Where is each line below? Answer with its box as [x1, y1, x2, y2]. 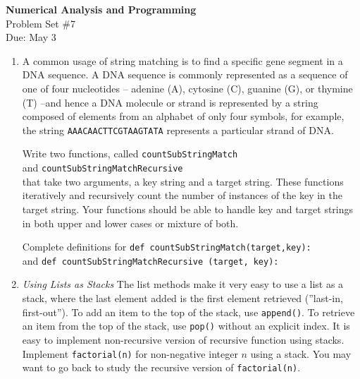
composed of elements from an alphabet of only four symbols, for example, [22, 109, 345, 124]
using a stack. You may [250, 346, 352, 361]
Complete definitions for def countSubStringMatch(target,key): [22, 239, 311, 254]
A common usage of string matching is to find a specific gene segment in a [22, 53, 343, 68]
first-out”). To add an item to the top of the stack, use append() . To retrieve [22, 304, 355, 319]
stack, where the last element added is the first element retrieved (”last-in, [22, 291, 343, 305]
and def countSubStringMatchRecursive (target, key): [22, 253, 279, 267]
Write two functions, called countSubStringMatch [22, 146, 238, 161]
